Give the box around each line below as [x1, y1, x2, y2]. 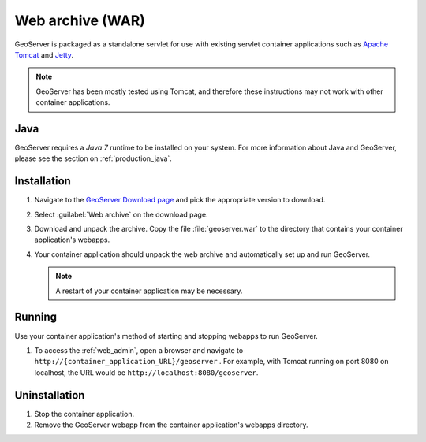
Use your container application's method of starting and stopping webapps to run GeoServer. [14, 331, 319, 340]
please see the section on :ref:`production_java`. [14, 154, 173, 163]
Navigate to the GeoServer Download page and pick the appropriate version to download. [34, 195, 326, 205]
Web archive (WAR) [14, 12, 146, 29]
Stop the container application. [34, 409, 134, 418]
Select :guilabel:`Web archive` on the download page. [34, 210, 208, 219]
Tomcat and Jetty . [14, 50, 74, 59]
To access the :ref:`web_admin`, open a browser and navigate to [34, 345, 244, 355]
